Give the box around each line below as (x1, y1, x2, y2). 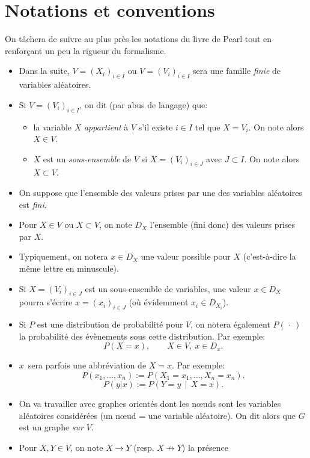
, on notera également (190, 318, 270, 331)
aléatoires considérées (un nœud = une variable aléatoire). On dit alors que (19, 409, 296, 421)
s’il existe (138, 120, 173, 133)
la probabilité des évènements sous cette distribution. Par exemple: (19, 329, 266, 342)
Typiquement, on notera (19, 250, 108, 263)
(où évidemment (129, 296, 189, 308)
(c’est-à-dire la (243, 250, 296, 263)
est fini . (19, 198, 47, 210)
